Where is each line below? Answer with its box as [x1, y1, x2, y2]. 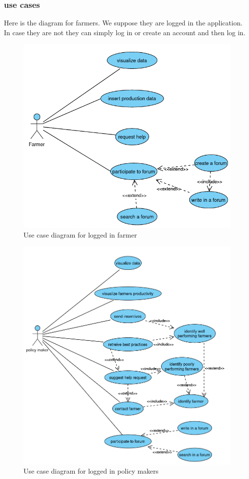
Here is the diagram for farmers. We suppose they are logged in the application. [4, 18, 243, 28]
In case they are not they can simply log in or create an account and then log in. [4, 27, 246, 37]
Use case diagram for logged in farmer [23, 229, 137, 239]
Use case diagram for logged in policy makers [23, 466, 159, 476]
